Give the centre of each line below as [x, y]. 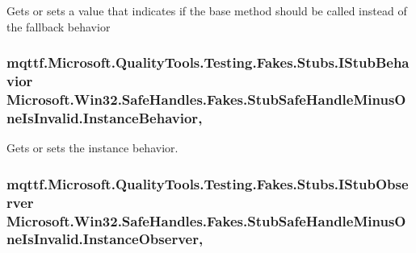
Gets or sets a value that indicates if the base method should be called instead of [207, 10]
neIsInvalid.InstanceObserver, [105, 239]
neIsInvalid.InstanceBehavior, [105, 117]
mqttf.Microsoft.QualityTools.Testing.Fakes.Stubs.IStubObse [208, 183]
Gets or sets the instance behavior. [92, 148]
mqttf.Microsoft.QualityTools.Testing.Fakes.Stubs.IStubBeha [208, 62]
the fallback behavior [59, 26]
